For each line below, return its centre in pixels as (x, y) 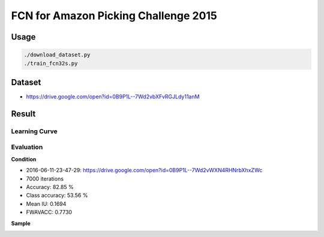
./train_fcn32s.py (51, 63)
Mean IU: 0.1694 (46, 203)
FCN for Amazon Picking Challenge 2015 (114, 16)
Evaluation (27, 147)
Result (23, 114)
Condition (24, 159)
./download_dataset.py (57, 55)
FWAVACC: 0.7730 (49, 212)
